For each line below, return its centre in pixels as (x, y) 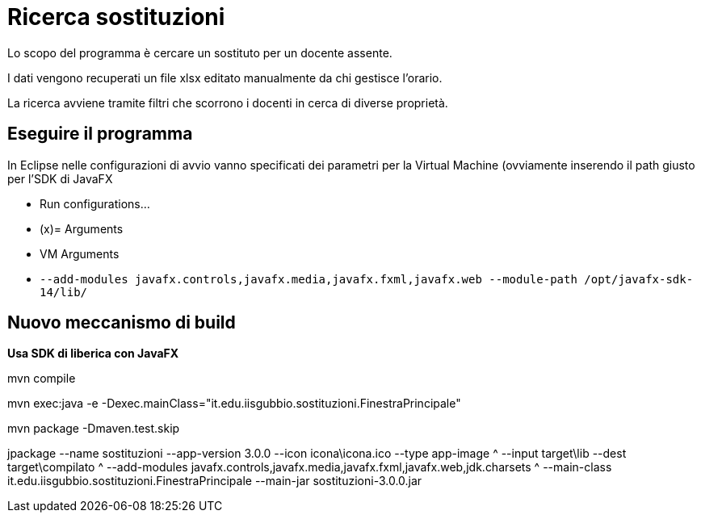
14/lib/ (64, 292)
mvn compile (42, 379)
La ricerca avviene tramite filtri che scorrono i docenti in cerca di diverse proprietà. (228, 103)
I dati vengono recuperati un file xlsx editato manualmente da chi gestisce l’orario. (225, 77)
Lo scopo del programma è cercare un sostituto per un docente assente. (200, 52)
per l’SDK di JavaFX (60, 178)
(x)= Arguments (82, 228)
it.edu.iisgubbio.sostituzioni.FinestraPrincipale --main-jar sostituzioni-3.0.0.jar (215, 481)
